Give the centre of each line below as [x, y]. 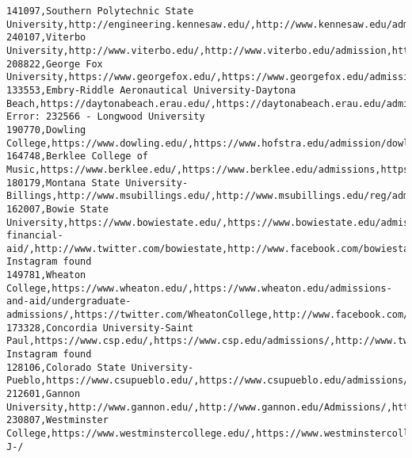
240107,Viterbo [46, 38]
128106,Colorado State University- [100, 367]
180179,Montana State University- [97, 183]
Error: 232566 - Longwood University [106, 117]
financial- [35, 236]
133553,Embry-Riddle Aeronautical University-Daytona [151, 90]
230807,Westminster [57, 420]
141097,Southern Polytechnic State [100, 11]
